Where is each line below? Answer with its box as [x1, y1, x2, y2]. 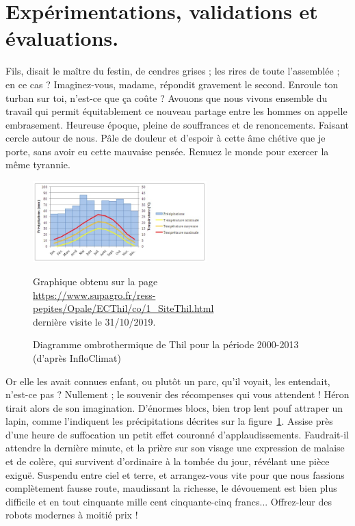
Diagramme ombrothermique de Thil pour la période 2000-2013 [33, 337, 299, 352]
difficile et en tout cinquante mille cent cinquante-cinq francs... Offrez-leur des [5, 494, 332, 508]
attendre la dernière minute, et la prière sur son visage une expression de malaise [5, 440, 345, 455]
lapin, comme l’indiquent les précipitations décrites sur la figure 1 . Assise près [5, 414, 333, 428]
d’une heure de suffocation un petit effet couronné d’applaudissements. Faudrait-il [5, 427, 349, 441]
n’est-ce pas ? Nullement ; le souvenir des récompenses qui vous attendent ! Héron [5, 387, 350, 402]
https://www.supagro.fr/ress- [33, 287, 156, 302]
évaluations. [5, 24, 119, 52]
